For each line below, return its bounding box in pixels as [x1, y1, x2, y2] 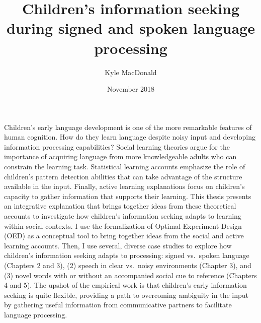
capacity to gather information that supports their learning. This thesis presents [4, 190, 251, 201]
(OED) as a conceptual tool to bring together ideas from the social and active [4, 230, 244, 241]
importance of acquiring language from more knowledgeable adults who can [4, 151, 237, 162]
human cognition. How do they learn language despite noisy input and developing [4, 132, 255, 142]
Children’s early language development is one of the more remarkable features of [4, 121, 252, 132]
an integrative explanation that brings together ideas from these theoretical [4, 201, 236, 211]
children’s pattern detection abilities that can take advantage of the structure [4, 171, 242, 181]
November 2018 [107, 84, 155, 94]
